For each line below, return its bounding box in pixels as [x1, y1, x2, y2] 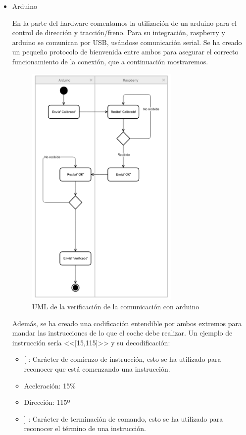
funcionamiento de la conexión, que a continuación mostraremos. [12, 56, 208, 66]
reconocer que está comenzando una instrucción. [24, 363, 170, 374]
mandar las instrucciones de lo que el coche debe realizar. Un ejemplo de [12, 328, 233, 338]
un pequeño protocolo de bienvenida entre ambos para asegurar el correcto [12, 47, 239, 57]
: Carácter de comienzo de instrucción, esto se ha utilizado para [28, 354, 221, 364]
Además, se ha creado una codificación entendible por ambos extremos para [12, 318, 242, 328]
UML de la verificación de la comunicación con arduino [32, 301, 199, 311]
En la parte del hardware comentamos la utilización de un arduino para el [12, 17, 237, 28]
